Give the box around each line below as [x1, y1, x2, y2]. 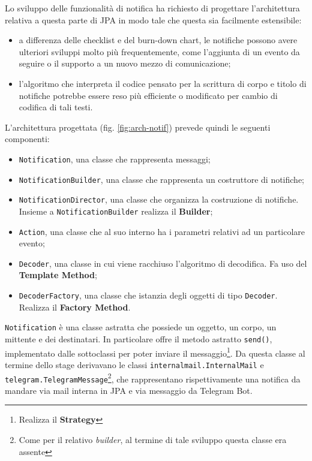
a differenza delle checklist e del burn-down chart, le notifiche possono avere [19, 34, 298, 46]
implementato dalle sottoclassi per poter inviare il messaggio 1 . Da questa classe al [5, 345, 305, 359]
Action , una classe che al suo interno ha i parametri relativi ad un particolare [19, 225, 305, 237]
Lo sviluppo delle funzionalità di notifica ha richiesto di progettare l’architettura [5, 2, 300, 14]
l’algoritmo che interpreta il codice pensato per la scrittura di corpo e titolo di [19, 77, 307, 89]
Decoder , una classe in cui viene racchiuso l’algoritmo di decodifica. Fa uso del [19, 257, 307, 269]
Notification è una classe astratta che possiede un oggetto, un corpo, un [5, 321, 277, 333]
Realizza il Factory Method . [19, 300, 131, 313]
